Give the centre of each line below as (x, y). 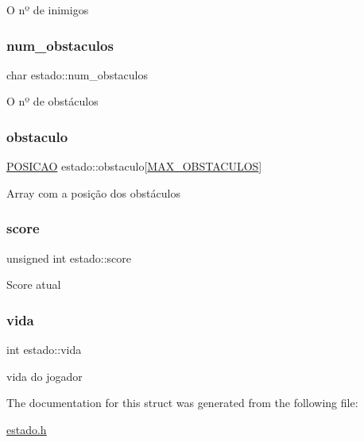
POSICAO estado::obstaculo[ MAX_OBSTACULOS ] (134, 166)
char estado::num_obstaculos (77, 74)
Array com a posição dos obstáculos (93, 192)
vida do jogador (45, 376)
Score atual (34, 284)
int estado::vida (44, 350)
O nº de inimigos (48, 10)
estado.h (27, 429)
